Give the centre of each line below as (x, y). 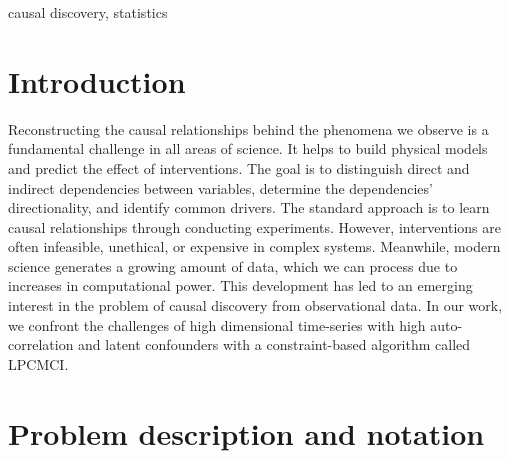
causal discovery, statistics (88, 12)
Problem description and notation (246, 432)
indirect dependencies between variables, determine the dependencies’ (220, 187)
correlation (41, 344)
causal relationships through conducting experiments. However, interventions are (254, 226)
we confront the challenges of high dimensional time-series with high (217, 324)
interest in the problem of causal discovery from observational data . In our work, (255, 305)
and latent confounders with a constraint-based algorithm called (274, 344)
